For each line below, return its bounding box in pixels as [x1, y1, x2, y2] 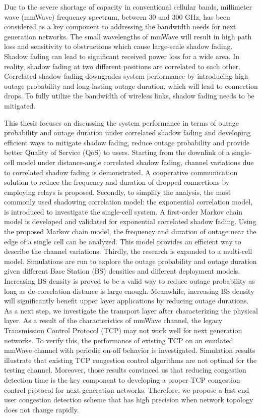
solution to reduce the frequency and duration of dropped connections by [4, 177, 230, 187]
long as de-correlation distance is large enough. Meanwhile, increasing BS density [4, 285, 254, 296]
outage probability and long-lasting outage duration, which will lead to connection [4, 80, 258, 91]
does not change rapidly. [4, 404, 79, 414]
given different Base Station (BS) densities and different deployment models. [4, 266, 240, 276]
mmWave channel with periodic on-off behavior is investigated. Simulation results [4, 345, 255, 355]
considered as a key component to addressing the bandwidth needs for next [4, 21, 236, 32]
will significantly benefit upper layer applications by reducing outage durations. [4, 295, 249, 306]
